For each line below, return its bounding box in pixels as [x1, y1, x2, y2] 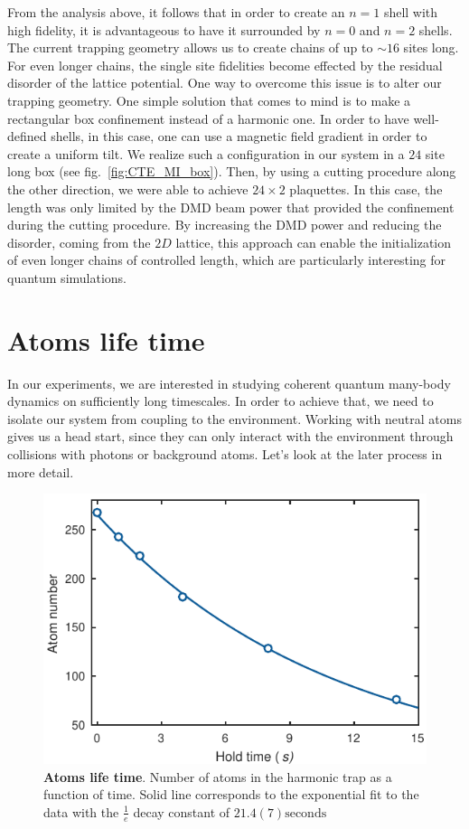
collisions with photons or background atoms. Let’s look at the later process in [7, 445, 443, 463]
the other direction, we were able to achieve [7, 179, 249, 198]
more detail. [7, 462, 74, 481]
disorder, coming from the [7, 232, 151, 251]
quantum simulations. [7, 268, 127, 287]
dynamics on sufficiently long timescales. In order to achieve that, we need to [7, 391, 434, 410]
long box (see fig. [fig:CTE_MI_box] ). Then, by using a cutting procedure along [7, 162, 456, 181]
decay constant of [133, 802, 230, 821]
